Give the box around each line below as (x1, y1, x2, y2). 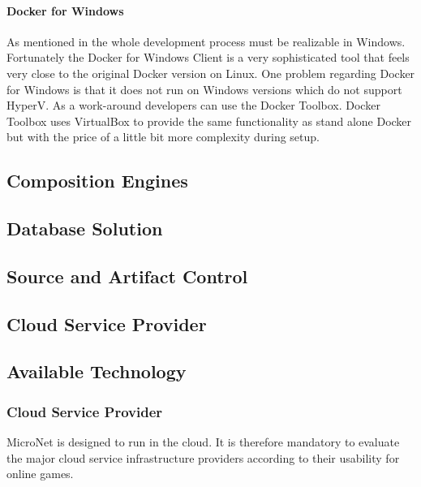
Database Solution (6, 216, 163, 241)
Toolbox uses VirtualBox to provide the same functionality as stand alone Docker (6, 112, 412, 129)
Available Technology (6, 359, 187, 384)
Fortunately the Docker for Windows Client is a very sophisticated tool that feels (6, 49, 410, 66)
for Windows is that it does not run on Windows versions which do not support (6, 80, 402, 97)
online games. (6, 465, 74, 482)
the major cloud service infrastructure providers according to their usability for (6, 449, 400, 466)
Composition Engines (6, 168, 188, 193)
